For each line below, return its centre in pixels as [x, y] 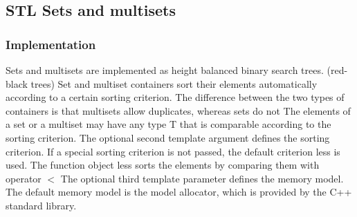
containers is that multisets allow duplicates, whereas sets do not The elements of [178, 110]
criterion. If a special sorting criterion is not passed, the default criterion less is [173, 151]
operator [24, 178]
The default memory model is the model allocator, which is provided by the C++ [179, 192]
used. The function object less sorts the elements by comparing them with [163, 165]
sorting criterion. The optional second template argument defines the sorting [168, 137]
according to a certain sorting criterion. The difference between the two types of [175, 97]
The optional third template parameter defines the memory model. [202, 178]
